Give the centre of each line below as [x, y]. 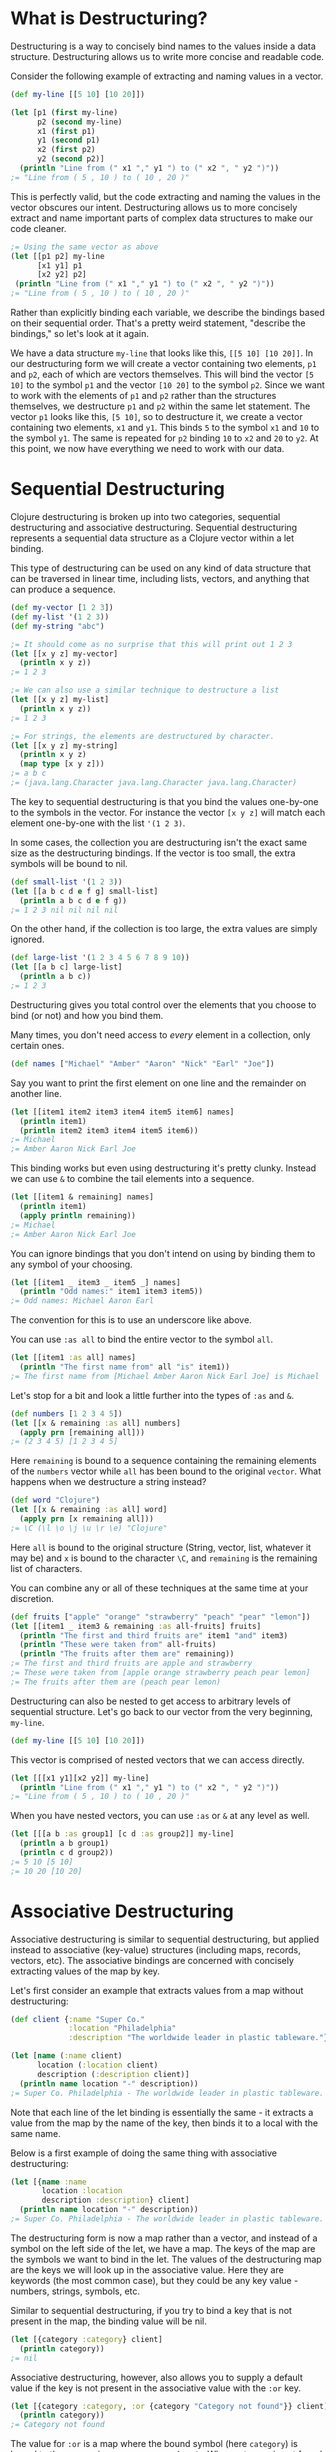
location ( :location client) [97, 2065]
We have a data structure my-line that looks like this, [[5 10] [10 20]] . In [161, 353]
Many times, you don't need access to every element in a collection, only [160, 1034]
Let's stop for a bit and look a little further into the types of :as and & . [152, 1395]
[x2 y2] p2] [61, 275]
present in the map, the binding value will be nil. [109, 2321]
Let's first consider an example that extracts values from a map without [157, 1990]
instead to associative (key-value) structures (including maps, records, [156, 1949]
